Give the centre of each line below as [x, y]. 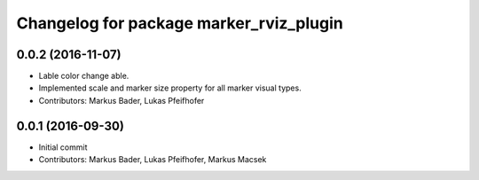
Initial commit [63, 147]
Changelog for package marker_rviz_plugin [180, 23]
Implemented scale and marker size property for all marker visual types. [170, 88]
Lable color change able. [84, 76]
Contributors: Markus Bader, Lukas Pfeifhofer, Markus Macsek [153, 160]
